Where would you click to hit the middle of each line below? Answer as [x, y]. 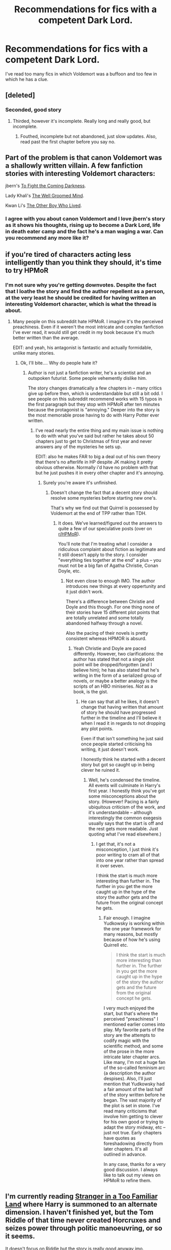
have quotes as [120, 1138]
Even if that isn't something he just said [122, 739]
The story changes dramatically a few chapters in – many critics [95, 388]
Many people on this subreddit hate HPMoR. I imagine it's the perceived [88, 322]
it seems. [20, 1236]
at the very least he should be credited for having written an [81, 298]
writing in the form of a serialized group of [118, 675]
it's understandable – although [120, 813]
